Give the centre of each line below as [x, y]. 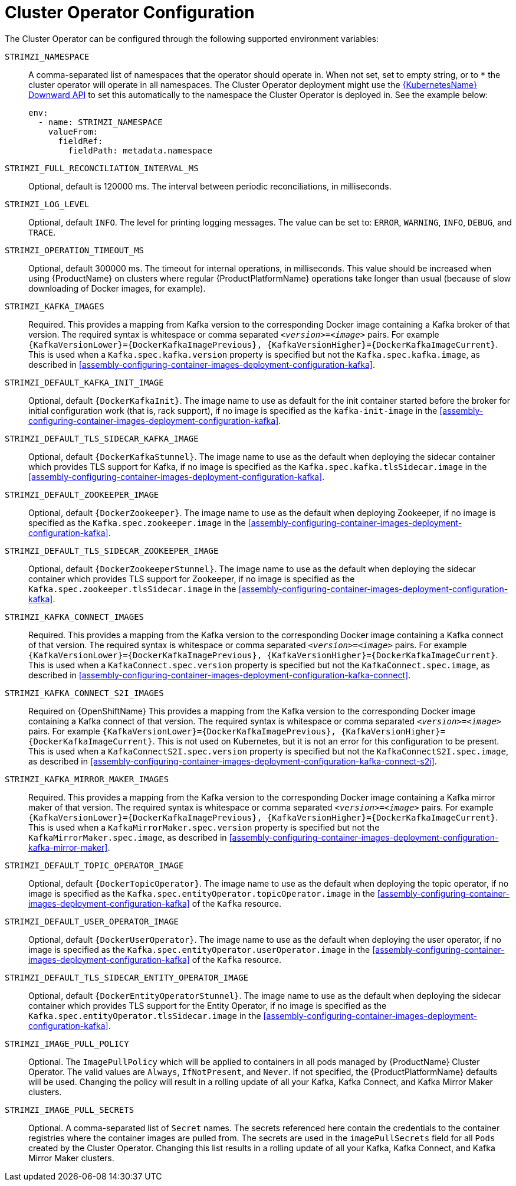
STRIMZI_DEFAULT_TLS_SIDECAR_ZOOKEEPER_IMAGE [112, 550]
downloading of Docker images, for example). [117, 288]
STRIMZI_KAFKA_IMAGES [55, 306]
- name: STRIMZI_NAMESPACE [100, 122]
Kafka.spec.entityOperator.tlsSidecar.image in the [145, 1015]
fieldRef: [80, 141]
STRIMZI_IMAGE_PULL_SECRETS [70, 1110]
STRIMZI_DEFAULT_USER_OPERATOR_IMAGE [92, 921]
